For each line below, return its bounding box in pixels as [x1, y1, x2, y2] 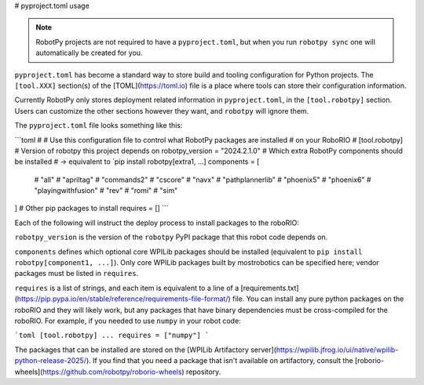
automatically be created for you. [35, 48, 143, 58]
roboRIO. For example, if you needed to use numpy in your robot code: [14, 316, 241, 325]
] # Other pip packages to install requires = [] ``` [14, 204, 169, 213]
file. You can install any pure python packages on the [232, 294, 404, 303]
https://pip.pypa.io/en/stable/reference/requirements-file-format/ [16, 294, 228, 303]
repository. [185, 367, 221, 376]
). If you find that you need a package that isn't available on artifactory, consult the [86, 356, 353, 365]
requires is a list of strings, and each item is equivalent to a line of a [14, 283, 239, 292]
